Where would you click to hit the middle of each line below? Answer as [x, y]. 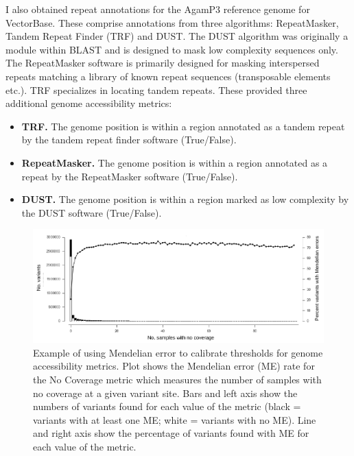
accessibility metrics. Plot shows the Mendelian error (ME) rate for [174, 366]
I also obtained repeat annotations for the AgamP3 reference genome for [158, 9]
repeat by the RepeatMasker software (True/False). [130, 176]
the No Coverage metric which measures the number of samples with [177, 380]
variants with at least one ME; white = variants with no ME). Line [175, 419]
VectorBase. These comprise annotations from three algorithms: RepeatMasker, [172, 22]
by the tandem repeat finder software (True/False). [129, 140]
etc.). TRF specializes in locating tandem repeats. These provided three [156, 89]
